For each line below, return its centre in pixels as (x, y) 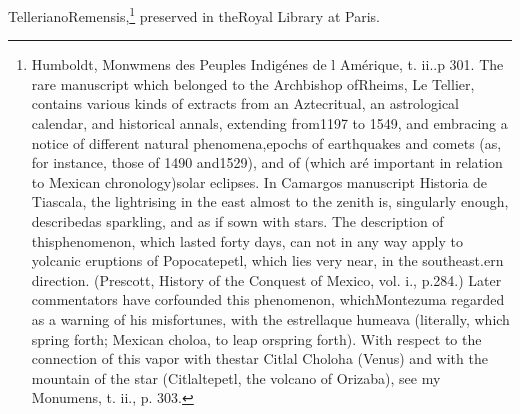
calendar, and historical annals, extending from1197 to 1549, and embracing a (269, 123)
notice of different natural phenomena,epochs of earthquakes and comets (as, (266, 142)
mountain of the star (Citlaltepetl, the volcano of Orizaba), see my (236, 377)
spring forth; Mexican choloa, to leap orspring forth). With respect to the (256, 338)
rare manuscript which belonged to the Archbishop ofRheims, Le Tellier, (253, 83)
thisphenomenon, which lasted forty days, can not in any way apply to (247, 240)
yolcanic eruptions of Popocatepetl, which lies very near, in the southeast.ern (267, 260)
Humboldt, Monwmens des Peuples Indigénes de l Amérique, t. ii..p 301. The (267, 64)
